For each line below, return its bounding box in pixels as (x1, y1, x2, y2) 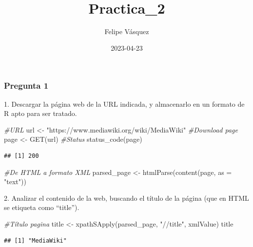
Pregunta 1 (4, 79, 49, 92)
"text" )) (4, 176, 26, 187)
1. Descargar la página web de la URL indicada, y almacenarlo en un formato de (4, 98, 245, 109)
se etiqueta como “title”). (4, 202, 79, 212)
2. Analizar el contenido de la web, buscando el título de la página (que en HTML (4, 192, 249, 203)
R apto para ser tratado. (4, 108, 77, 118)
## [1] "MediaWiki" (4, 237, 67, 244)
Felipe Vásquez (104, 26, 149, 37)
